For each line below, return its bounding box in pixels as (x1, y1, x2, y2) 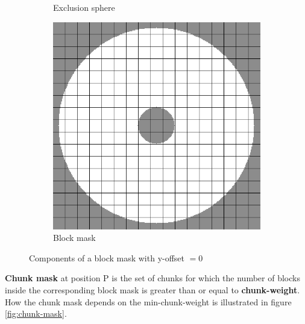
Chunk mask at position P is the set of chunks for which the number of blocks (5, 272, 300, 284)
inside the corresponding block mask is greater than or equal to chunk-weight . (5, 283, 300, 296)
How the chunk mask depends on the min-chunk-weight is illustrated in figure (5, 295, 292, 308)
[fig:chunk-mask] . (5, 307, 67, 320)
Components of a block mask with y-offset (29, 251, 185, 264)
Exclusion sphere (53, 1, 115, 13)
